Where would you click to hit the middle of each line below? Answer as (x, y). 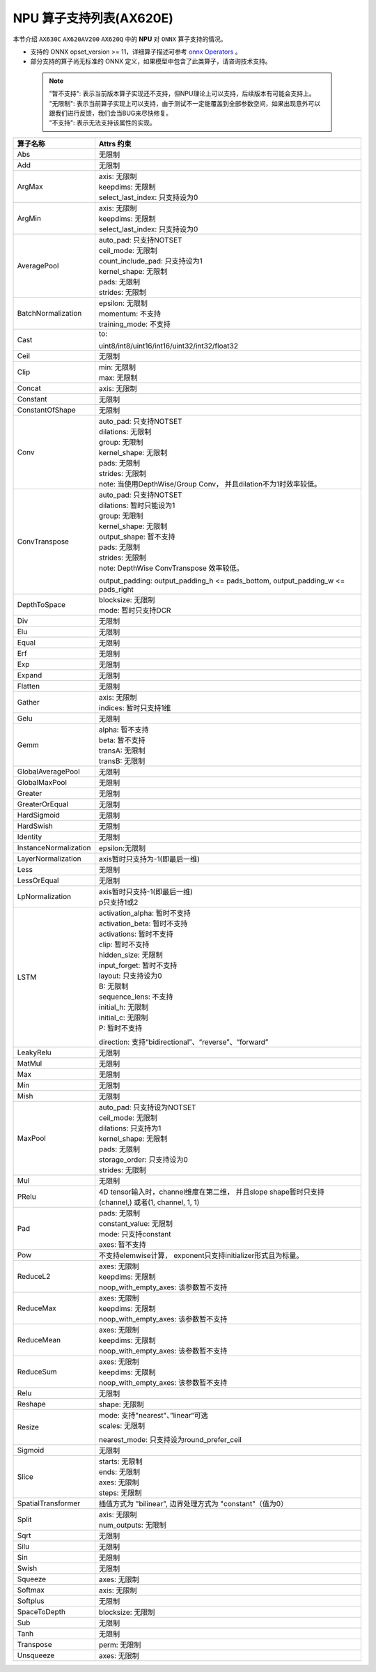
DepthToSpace (41, 604)
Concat (29, 388)
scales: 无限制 (122, 1425)
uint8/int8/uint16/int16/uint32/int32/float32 (168, 346)
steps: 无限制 (120, 1493)
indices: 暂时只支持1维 (135, 707)
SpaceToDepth (41, 1611)
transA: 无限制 (122, 751)
